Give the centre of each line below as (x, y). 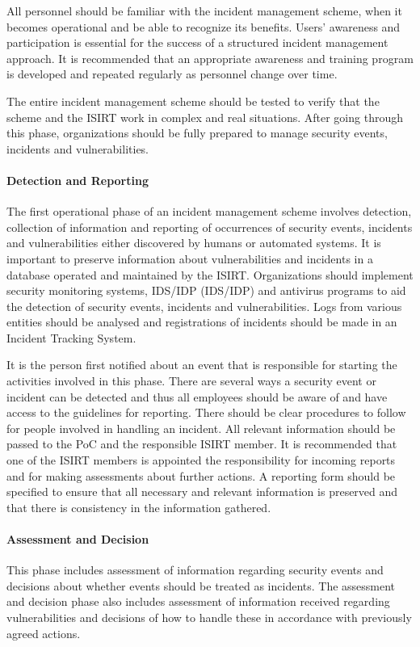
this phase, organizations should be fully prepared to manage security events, (197, 133)
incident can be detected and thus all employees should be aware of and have (197, 396)
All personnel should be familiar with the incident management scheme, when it (204, 11)
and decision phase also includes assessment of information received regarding (198, 601)
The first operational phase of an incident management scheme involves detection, (209, 211)
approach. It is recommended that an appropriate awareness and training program (210, 58)
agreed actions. (44, 633)
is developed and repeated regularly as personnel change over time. (172, 74)
